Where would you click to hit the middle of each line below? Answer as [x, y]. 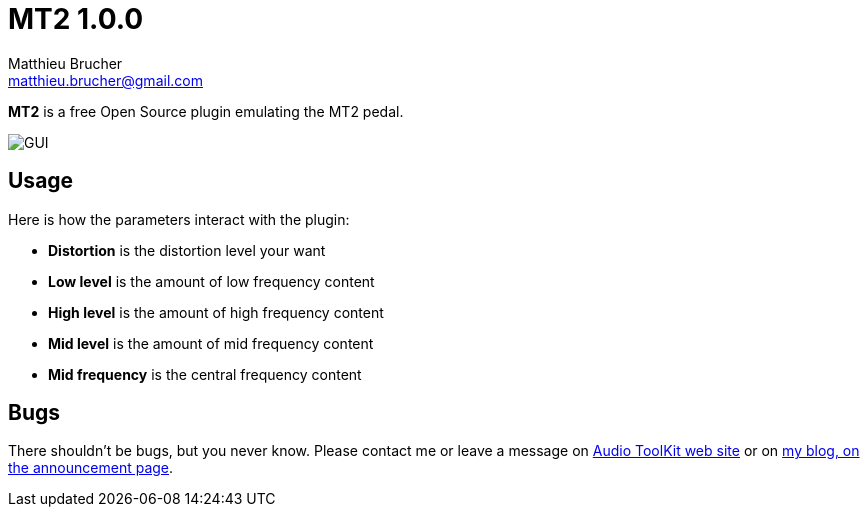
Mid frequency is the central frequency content [205, 374]
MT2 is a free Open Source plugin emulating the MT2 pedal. [206, 111]
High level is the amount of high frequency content [216, 312]
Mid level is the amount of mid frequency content [211, 343]
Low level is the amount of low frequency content [211, 281]
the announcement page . [91, 468]
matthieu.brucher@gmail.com [105, 80]
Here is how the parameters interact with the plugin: [179, 219]
